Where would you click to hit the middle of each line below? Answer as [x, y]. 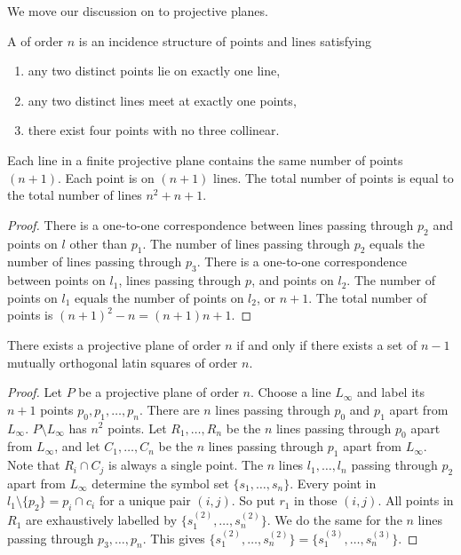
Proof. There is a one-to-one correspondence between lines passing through [211, 224]
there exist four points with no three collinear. [154, 130]
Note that [34, 465]
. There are [169, 409]
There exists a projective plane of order [114, 344]
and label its [391, 392]
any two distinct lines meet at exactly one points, [162, 100]
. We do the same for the [334, 520]
